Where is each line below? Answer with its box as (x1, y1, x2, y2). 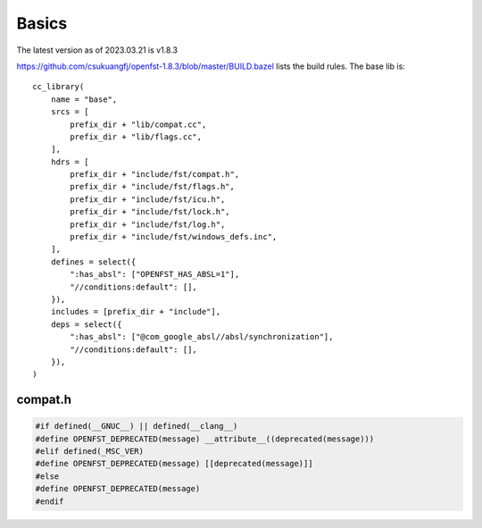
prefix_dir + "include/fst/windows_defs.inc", (70, 232, 278, 242)
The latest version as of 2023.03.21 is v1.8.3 (16, 45, 179, 55)
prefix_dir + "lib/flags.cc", (70, 131, 203, 142)
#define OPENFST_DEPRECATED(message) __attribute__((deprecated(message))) (35, 433, 375, 444)
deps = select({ (50, 319, 122, 330)
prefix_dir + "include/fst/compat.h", (70, 170, 240, 180)
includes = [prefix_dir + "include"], (50, 306, 221, 317)
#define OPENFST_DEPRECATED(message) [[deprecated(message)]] (35, 458, 313, 469)
